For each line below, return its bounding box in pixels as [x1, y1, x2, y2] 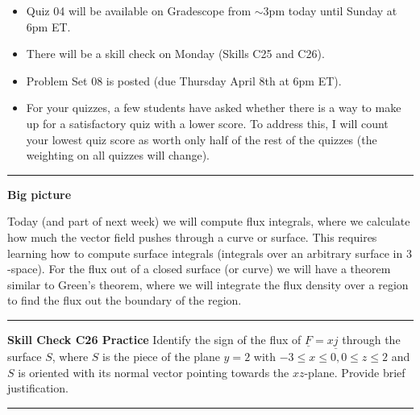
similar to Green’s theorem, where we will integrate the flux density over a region [7, 276, 409, 293]
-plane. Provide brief [304, 363, 405, 380]
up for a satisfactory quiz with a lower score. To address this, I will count [26, 114, 389, 131]
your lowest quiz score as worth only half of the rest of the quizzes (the [26, 131, 377, 147]
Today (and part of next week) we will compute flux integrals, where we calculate [7, 213, 410, 230]
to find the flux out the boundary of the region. [7, 292, 242, 309]
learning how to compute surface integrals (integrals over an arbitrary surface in [7, 244, 403, 261]
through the [342, 330, 401, 347]
